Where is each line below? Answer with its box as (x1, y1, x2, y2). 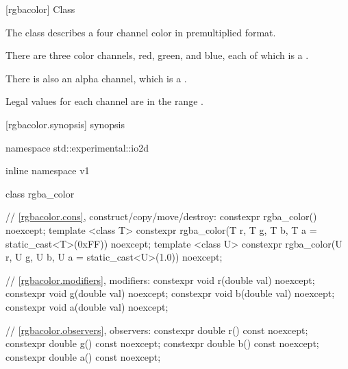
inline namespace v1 (5, 163, 90, 178)
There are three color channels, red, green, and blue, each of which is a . (5, 48, 309, 62)
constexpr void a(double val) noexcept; (5, 299, 169, 313)
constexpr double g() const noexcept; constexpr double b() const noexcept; (5, 336, 319, 350)
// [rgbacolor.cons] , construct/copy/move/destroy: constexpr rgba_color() (5, 209, 317, 224)
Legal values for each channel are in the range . (5, 94, 203, 108)
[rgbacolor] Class (5, 2, 75, 16)
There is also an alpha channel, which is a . (5, 71, 187, 85)
